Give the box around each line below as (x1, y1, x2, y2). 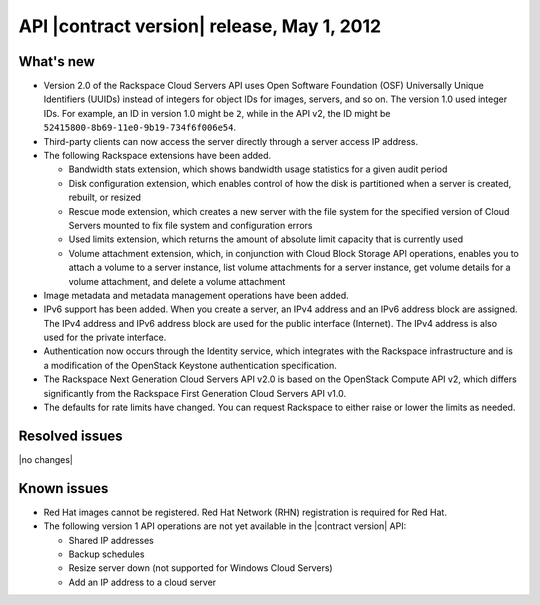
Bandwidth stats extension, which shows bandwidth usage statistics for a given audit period (68, 163, 448, 175)
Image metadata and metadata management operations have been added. (43, 289, 349, 301)
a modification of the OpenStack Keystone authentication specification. (43, 359, 337, 371)
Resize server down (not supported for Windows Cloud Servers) (68, 562, 334, 574)
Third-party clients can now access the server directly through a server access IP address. (43, 135, 419, 147)
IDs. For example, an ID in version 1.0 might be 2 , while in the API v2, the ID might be (43, 107, 391, 119)
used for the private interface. (43, 331, 167, 344)
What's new (18, 53, 95, 70)
